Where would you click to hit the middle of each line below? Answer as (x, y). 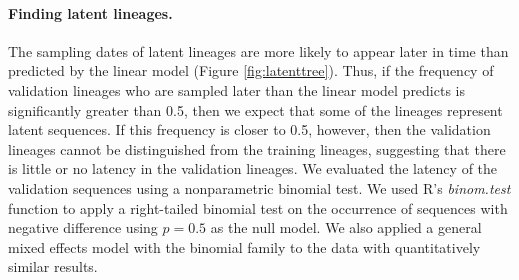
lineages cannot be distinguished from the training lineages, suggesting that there (257, 148)
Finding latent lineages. (90, 12)
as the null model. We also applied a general (346, 227)
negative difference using (83, 227)
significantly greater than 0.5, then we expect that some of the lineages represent (255, 109)
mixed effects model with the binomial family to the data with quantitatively (244, 246)
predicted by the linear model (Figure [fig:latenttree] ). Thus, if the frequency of (251, 70)
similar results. (53, 266)
